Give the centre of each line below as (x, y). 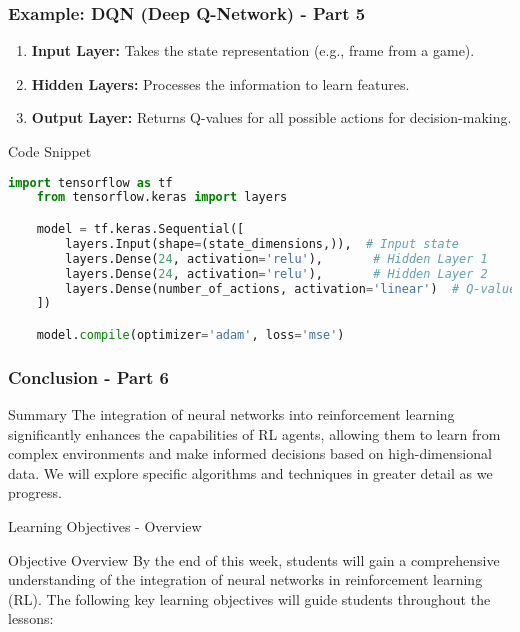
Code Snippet (50, 151)
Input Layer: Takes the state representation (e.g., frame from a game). (253, 50)
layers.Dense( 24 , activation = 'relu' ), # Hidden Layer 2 (276, 273)
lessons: (31, 618)
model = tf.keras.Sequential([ (140, 229)
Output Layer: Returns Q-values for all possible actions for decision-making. (271, 117)
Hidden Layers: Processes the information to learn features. (220, 83)
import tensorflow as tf (90, 182)
